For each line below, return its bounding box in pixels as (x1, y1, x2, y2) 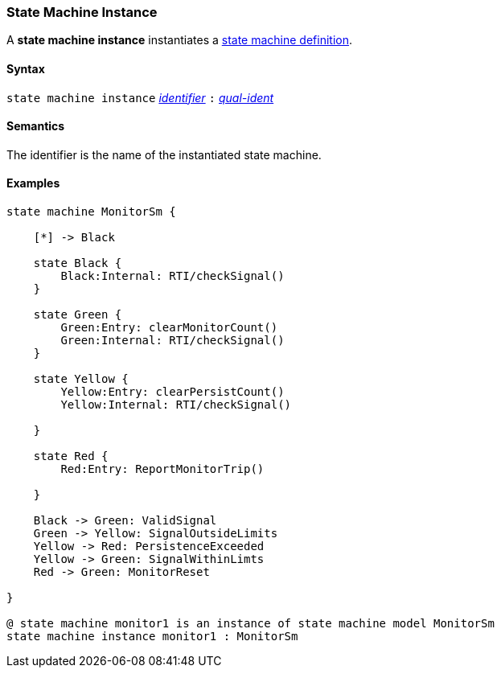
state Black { (33, 257, 122, 270)
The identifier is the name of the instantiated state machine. (6, 147, 322, 162)
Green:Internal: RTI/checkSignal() (60, 334, 285, 347)
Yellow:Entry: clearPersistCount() (60, 385, 285, 399)
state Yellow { (33, 372, 129, 386)
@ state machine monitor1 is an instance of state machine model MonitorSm (6, 617, 495, 631)
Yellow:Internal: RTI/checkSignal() (60, 398, 292, 412)
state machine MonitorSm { (6, 205, 176, 219)
